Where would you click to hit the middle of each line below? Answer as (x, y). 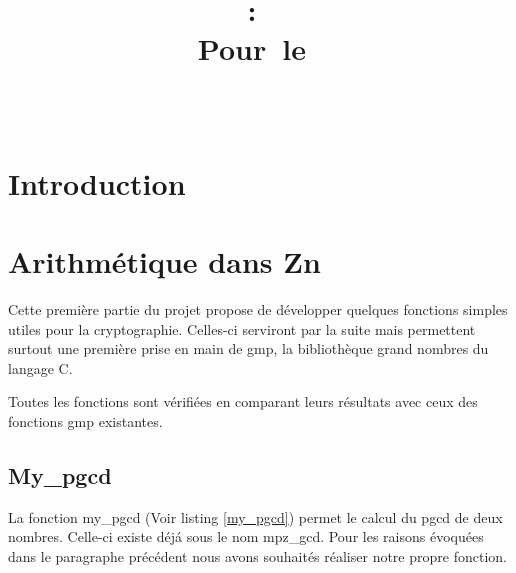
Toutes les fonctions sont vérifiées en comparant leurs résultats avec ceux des (243, 401)
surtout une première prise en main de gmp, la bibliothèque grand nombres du (248, 348)
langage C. (40, 367)
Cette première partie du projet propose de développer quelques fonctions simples (258, 309)
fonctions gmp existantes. (85, 421)
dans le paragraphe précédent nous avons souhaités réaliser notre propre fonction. (257, 556)
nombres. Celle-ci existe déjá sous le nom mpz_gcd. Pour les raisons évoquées (246, 536)
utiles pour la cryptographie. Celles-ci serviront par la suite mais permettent (242, 328)
